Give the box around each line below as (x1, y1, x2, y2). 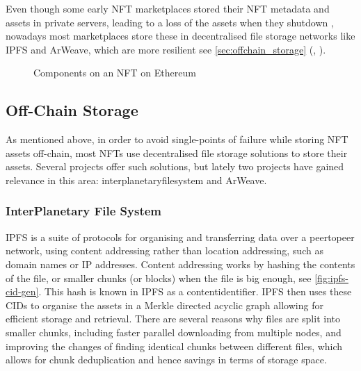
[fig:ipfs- (314, 270, 348, 285)
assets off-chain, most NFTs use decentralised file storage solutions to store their (6, 145, 348, 160)
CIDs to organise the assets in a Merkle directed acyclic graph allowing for (6, 297, 323, 312)
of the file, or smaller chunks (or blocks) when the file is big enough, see (6, 270, 312, 285)
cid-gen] (6, 284, 39, 299)
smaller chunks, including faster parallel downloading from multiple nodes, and (6, 324, 342, 339)
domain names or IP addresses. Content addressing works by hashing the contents (6, 256, 355, 271)
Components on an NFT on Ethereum (33, 65, 196, 80)
